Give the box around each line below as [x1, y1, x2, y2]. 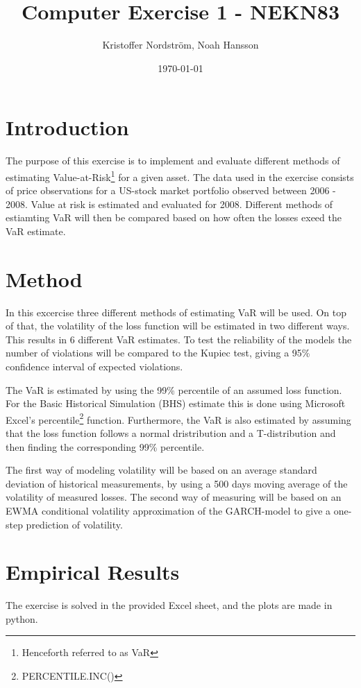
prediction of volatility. [26, 517, 123, 531]
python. [6, 611, 38, 626]
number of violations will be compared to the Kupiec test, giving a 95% [6, 345, 310, 360]
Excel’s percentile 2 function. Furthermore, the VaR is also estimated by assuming [6, 410, 351, 427]
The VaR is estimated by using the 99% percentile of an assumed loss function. [6, 382, 342, 397]
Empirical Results [6, 558, 180, 586]
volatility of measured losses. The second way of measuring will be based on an [6, 490, 342, 504]
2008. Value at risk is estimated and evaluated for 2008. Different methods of [6, 196, 333, 211]
